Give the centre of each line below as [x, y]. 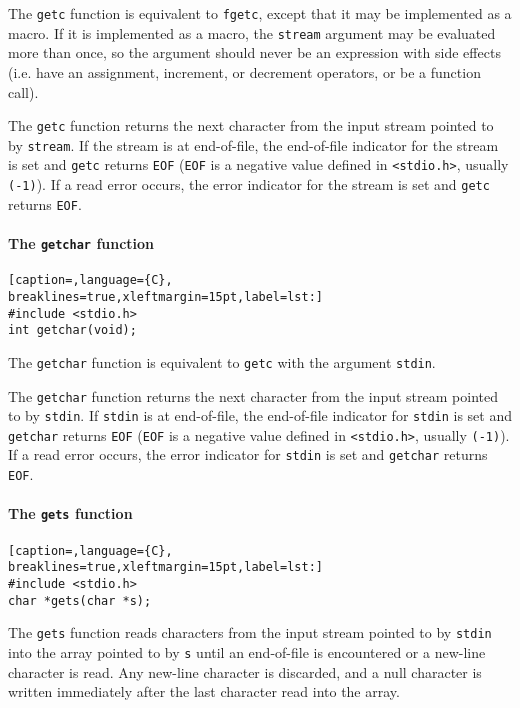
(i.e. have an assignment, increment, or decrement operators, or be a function [244, 71]
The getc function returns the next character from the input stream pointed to [251, 125]
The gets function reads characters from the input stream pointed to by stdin [250, 632]
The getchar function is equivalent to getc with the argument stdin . [222, 361]
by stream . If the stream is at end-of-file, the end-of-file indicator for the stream [253, 144]
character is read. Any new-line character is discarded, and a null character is [245, 671]
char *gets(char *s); [80, 600]
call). [23, 91]
